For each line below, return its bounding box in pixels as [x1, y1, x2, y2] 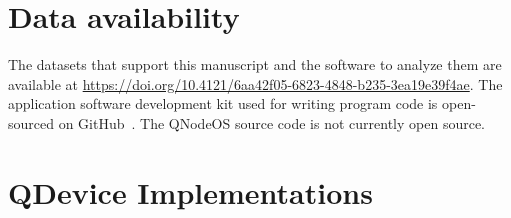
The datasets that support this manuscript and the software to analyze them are [8, 54, 502, 75]
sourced [8, 112, 55, 133]
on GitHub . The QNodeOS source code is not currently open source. [58, 112, 486, 133]
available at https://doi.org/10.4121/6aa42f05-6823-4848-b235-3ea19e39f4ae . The [8, 73, 503, 94]
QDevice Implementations [8, 171, 373, 212]
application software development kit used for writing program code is [8, 93, 438, 114]
